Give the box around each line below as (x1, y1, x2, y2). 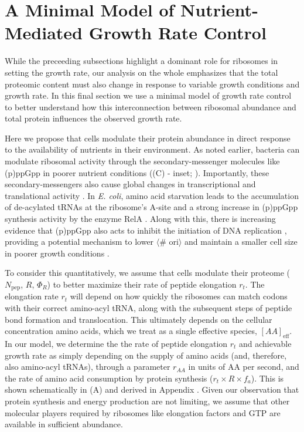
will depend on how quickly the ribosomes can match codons (70, 290, 288, 302)
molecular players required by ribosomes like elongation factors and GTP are (5, 406, 281, 419)
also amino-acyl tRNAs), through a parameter (5, 360, 170, 373)
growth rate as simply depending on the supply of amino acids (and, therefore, (5, 349, 287, 361)
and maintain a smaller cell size (185, 235, 298, 248)
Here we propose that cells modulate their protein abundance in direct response (5, 131, 291, 144)
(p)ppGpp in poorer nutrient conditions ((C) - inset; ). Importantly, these (5, 166, 269, 178)
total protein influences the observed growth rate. (5, 112, 182, 124)
